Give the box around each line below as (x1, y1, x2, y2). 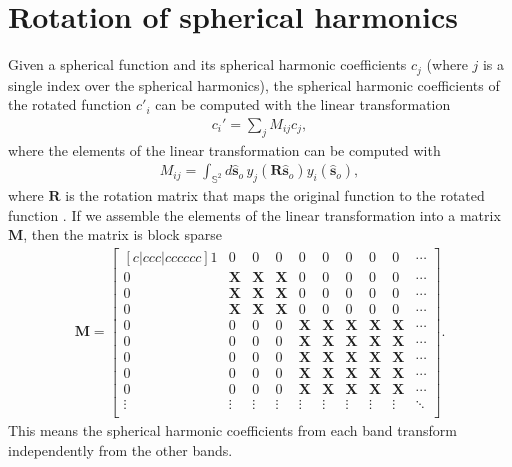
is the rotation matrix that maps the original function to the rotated (65, 185, 485, 206)
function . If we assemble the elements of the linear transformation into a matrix (8, 204, 501, 225)
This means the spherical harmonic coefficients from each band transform (8, 420, 457, 441)
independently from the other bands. (8, 439, 233, 460)
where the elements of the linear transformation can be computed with (8, 139, 441, 160)
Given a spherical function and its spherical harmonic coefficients (8, 54, 407, 75)
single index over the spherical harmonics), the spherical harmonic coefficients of (8, 74, 500, 95)
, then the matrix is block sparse (23, 224, 222, 245)
